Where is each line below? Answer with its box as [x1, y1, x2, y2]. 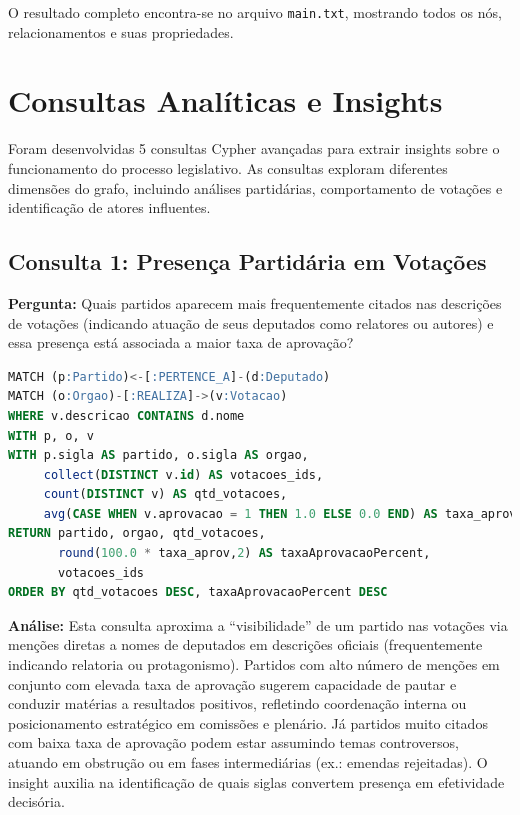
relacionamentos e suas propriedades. [8, 21, 234, 42]
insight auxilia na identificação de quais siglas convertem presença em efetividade [8, 771, 505, 792]
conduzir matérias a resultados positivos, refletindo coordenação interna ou [8, 693, 467, 714]
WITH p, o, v [8, 428, 94, 443]
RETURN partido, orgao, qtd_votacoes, [8, 526, 266, 541]
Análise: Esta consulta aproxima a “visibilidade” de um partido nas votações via [8, 614, 508, 635]
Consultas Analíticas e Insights [8, 80, 443, 121]
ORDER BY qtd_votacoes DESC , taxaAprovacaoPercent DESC [8, 585, 388, 600]
